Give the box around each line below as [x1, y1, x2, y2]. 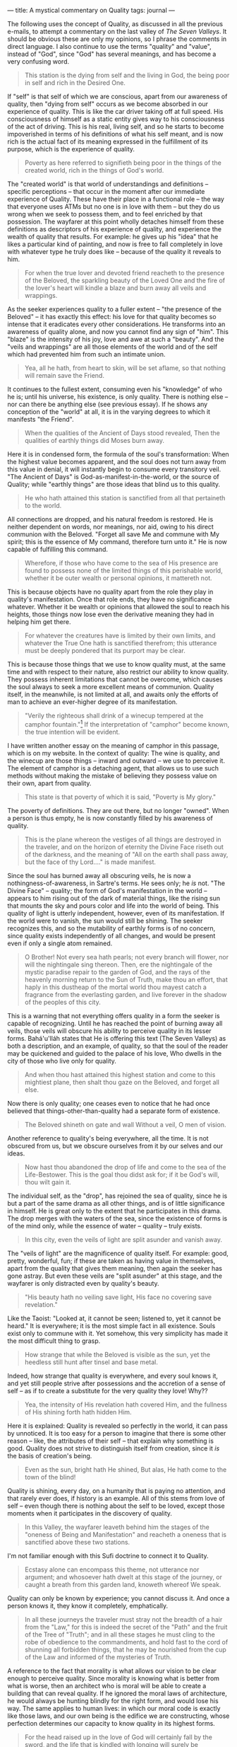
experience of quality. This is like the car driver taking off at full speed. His [7, 108, 224, 115]
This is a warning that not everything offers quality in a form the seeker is [7, 1011, 220, 1020]
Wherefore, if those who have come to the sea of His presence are [24, 559, 219, 567]
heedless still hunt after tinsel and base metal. [24, 1358, 159, 1366]
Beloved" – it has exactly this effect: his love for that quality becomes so [7, 313, 217, 321]
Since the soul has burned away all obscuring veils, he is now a [7, 871, 192, 880]
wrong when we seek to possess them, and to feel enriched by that [7, 210, 203, 218]
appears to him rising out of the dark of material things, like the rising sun [7, 894, 221, 902]
